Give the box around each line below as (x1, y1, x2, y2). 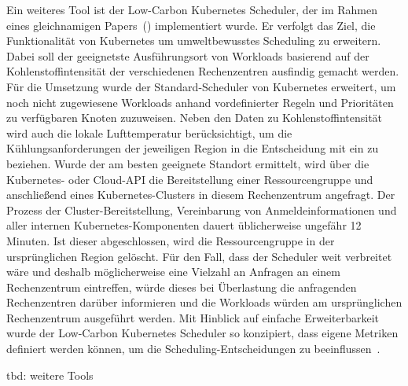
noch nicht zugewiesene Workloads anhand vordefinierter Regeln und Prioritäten (6, 94, 394, 110)
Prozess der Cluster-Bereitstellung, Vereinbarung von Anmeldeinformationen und (6, 201, 397, 218)
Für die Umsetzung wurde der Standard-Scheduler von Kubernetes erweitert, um (6, 78, 396, 94)
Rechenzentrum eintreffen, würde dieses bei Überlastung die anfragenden (6, 278, 357, 295)
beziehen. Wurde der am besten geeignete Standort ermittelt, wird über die (6, 155, 369, 171)
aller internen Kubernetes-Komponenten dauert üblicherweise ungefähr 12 (6, 217, 362, 233)
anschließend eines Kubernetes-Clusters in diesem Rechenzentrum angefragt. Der (6, 186, 395, 203)
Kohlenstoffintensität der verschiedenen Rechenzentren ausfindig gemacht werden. (6, 63, 399, 79)
